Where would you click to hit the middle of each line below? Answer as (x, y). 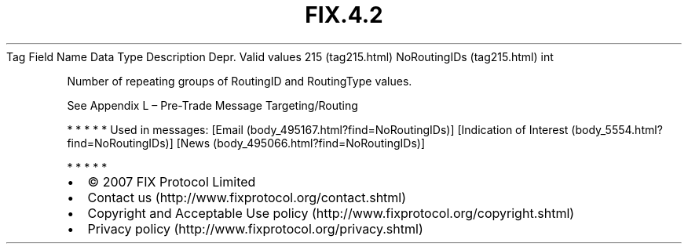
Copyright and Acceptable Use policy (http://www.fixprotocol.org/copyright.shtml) (331, 213)
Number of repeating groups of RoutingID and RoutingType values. (240, 81)
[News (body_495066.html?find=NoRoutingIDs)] (300, 143)
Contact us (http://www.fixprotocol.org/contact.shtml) (247, 197)
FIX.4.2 (344, 15)
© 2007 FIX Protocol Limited (172, 181)
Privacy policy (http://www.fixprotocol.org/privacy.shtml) (255, 228)
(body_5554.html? (617, 129)
